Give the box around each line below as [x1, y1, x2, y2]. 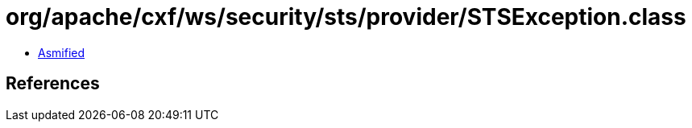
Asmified [38, 45, 85, 60]
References [6, 73, 100, 94]
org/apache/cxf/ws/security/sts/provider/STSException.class [6, 3, 686, 31]
